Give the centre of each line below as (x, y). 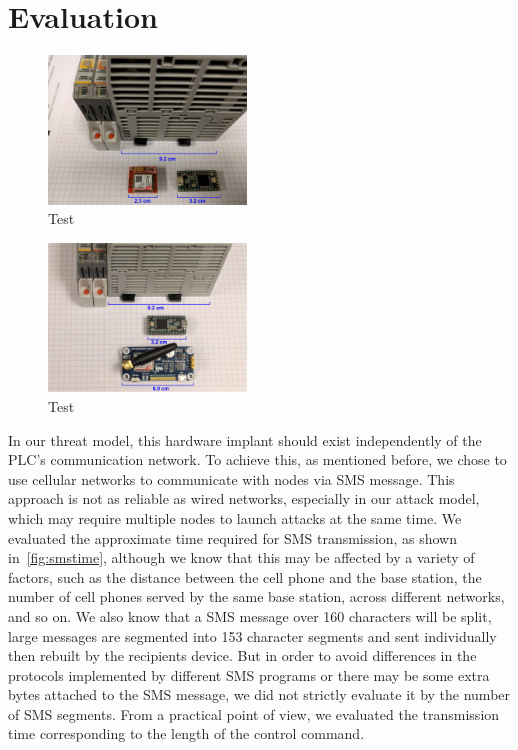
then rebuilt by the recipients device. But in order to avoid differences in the (242, 655)
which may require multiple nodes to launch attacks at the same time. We (235, 517)
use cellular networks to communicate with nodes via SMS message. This (231, 478)
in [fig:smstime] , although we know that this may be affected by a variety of (241, 557)
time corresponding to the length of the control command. (186, 733)
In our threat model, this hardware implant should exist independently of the (245, 439)
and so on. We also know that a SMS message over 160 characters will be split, (250, 615)
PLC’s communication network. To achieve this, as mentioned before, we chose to (257, 459)
